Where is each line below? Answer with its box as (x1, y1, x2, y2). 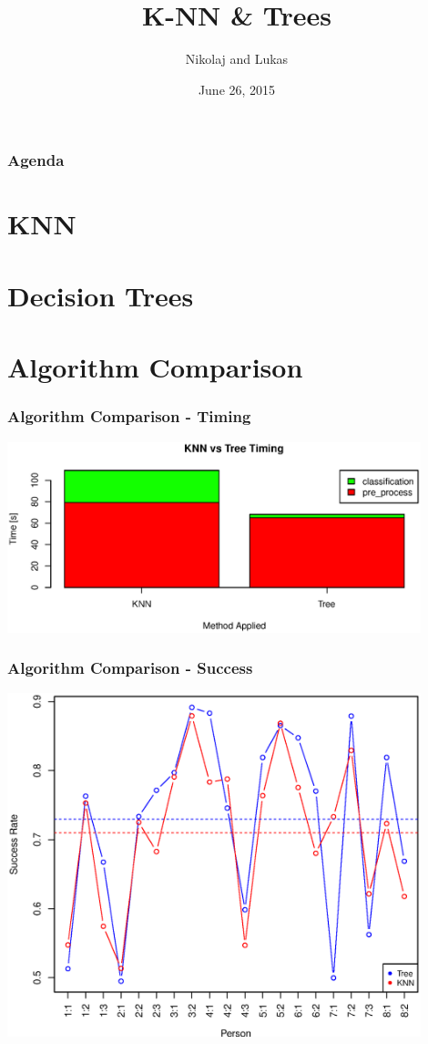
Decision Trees (7, 276, 194, 314)
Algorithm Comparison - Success (7, 656, 253, 679)
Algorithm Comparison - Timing (7, 405, 251, 428)
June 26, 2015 (198, 79, 276, 98)
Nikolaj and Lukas (185, 49, 289, 68)
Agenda (7, 149, 65, 171)
